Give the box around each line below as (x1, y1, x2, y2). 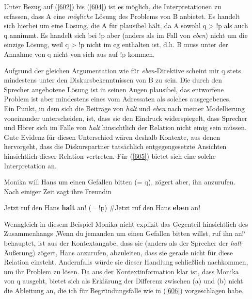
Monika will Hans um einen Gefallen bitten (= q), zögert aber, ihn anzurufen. (4, 177, 236, 187)
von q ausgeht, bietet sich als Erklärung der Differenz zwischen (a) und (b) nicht (4, 276, 243, 286)
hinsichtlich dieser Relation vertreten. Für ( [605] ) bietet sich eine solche (4, 150, 216, 161)
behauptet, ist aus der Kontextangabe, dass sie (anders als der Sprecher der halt (4, 238, 241, 248)
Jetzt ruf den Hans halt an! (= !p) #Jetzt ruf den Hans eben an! (4, 202, 201, 213)
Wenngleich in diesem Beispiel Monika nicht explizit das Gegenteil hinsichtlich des (4, 218, 248, 229)
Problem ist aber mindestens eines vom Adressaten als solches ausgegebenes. (4, 94, 231, 104)
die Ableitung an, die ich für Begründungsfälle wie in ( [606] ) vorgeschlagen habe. (4, 285, 244, 296)
